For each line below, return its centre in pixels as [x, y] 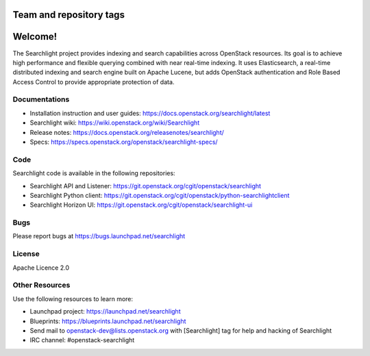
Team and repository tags [69, 15]
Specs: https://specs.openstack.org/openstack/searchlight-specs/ [124, 142]
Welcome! [35, 37]
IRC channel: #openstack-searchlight [82, 340]
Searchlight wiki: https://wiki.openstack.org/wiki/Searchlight [115, 123]
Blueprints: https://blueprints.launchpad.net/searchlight [108, 321]
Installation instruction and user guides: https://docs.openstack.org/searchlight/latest [150, 113]
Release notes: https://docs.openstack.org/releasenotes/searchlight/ [127, 132]
